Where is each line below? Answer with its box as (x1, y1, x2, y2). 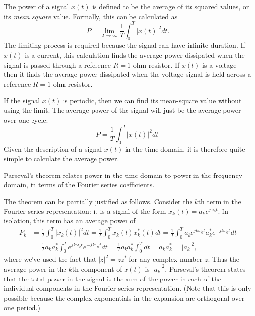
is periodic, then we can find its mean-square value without (63, 95, 242, 105)
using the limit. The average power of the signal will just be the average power (4, 105, 241, 115)
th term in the (198, 196, 241, 206)
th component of (72, 263, 122, 274)
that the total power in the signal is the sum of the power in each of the (4, 273, 221, 283)
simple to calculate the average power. (4, 153, 119, 164)
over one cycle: (4, 114, 48, 125)
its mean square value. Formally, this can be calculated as (4, 11, 178, 21)
